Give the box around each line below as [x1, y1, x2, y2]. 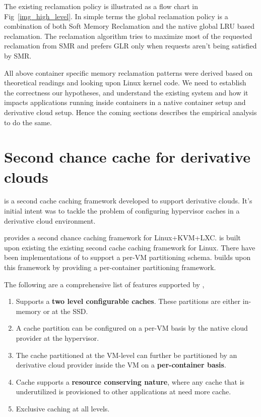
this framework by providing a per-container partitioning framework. [4, 262, 216, 272]
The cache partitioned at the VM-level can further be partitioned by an [16, 349, 237, 360]
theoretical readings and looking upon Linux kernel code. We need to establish [4, 77, 246, 88]
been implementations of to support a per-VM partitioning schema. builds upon [4, 252, 251, 263]
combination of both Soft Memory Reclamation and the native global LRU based [4, 21, 254, 31]
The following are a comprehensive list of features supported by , [4, 279, 205, 289]
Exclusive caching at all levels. [16, 403, 110, 413]
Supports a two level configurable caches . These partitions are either [16, 296, 241, 306]
